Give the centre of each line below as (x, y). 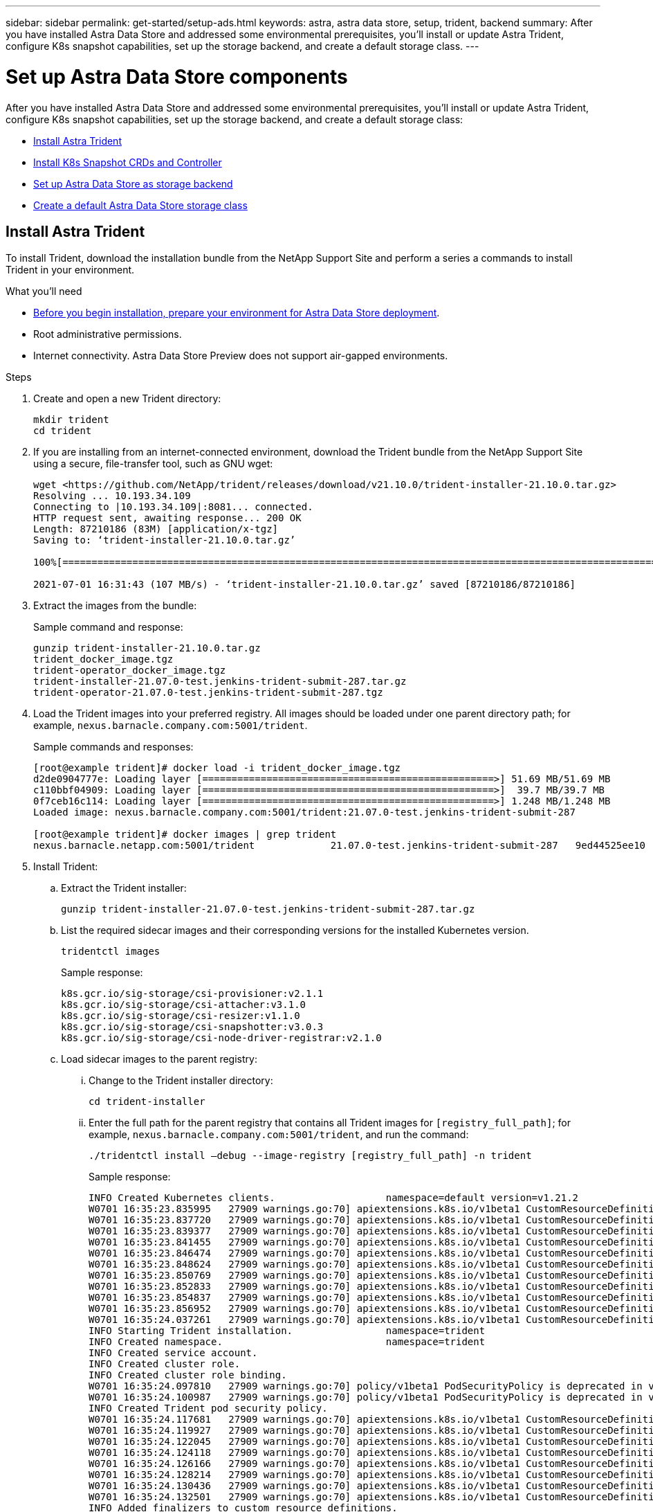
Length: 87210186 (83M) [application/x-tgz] (156, 529)
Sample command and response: (108, 627)
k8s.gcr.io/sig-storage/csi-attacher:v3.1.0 (184, 1005)
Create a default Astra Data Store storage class (140, 205)
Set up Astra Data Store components (177, 76)
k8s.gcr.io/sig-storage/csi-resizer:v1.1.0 (181, 1016)
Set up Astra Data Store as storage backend (133, 183)
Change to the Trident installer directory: (181, 1081)
